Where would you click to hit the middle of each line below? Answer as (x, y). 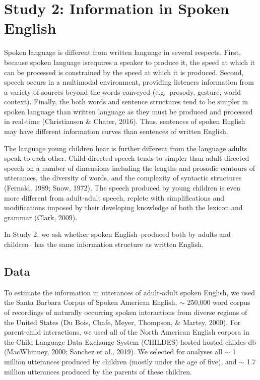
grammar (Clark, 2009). (41, 217)
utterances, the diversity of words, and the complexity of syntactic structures (123, 178)
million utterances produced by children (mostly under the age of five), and (120, 361)
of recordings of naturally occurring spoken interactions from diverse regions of (126, 312)
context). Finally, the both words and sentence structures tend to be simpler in (126, 102)
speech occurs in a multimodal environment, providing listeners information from (129, 82)
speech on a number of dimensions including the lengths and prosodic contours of (129, 168)
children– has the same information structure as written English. (104, 244)
